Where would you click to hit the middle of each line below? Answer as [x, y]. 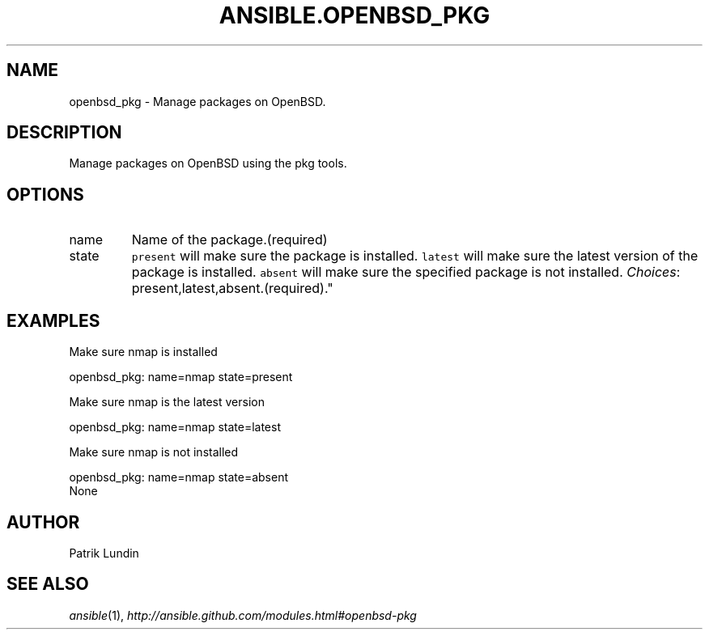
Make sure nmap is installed [143, 352]
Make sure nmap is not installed [154, 452]
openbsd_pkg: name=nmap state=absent [179, 477]
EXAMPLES [53, 320]
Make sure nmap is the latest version [167, 402]
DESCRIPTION [64, 133]
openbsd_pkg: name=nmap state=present [181, 377]
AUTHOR [43, 522]
